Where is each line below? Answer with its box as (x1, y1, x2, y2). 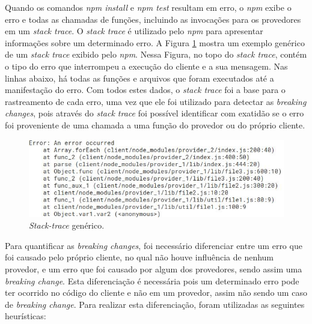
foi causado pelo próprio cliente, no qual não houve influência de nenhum (5, 251, 274, 263)
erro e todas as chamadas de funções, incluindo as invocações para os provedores (5, 13, 301, 25)
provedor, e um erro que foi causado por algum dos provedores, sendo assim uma (5, 262, 302, 275)
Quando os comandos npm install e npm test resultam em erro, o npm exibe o (5, 1, 292, 13)
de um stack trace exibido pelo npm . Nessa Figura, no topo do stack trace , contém (5, 48, 307, 61)
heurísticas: (5, 310, 46, 322)
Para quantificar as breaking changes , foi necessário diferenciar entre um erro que (5, 239, 302, 251)
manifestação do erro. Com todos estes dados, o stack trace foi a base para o (5, 83, 286, 96)
